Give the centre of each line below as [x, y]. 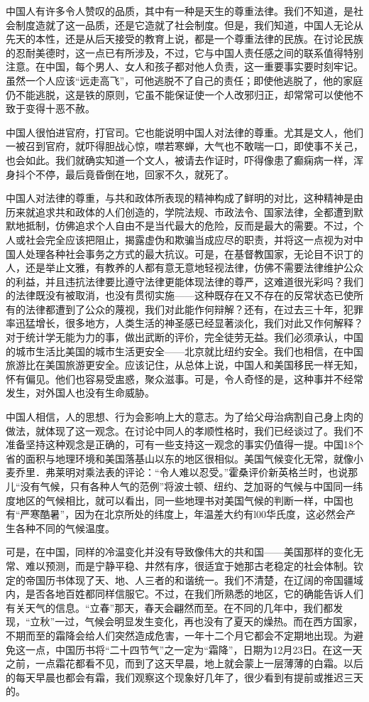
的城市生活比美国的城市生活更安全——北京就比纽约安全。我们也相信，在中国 [184, 351]
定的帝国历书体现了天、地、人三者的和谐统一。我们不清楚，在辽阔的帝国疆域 [184, 579]
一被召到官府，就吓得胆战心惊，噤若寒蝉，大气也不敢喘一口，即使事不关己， [184, 146]
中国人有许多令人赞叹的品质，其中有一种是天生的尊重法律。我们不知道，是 [180, 11]
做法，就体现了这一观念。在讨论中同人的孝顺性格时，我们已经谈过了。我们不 [184, 430]
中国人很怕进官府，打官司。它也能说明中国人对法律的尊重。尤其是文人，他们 [184, 132]
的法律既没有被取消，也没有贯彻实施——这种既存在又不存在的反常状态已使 [180, 295]
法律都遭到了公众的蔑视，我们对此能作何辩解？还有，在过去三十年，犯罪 [194, 309]
